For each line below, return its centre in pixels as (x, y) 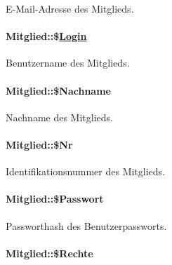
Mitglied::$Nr (39, 144)
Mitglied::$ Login (46, 36)
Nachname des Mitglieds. (59, 117)
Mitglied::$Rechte (49, 253)
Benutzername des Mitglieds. (68, 63)
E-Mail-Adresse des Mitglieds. (70, 8)
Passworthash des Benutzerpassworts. (86, 225)
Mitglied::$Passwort (55, 199)
